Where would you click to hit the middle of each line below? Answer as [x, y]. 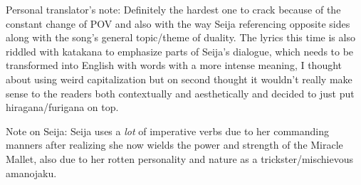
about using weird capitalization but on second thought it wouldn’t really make [179, 79]
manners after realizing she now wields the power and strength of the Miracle [174, 145]
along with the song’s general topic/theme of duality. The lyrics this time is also [180, 37]
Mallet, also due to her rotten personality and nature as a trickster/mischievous [179, 158]
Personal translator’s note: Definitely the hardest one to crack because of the [173, 9]
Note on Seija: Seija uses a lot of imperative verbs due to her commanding [168, 131]
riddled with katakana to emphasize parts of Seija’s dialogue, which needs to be [180, 51]
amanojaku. [31, 173]
